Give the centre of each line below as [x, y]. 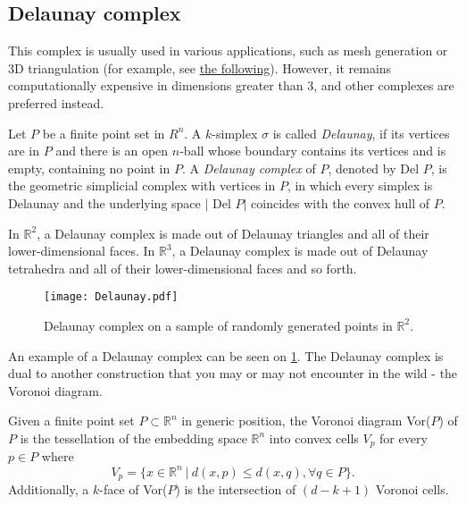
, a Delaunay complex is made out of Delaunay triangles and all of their [233, 233]
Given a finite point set [71, 421]
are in [24, 151]
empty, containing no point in [89, 168]
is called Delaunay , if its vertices [361, 133]
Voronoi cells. [412, 488]
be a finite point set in [104, 133]
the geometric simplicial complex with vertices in [142, 185]
